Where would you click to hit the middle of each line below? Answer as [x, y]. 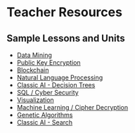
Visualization [35, 100]
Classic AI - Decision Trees [56, 85]
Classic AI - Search [45, 122]
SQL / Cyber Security [47, 93]
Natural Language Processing [60, 77]
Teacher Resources [64, 12]
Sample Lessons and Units [66, 38]
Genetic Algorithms [45, 115]
